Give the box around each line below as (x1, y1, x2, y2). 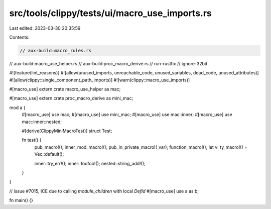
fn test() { (22, 137, 42, 143)
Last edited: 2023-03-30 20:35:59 (9, 25, 81, 31)
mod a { (9, 104, 26, 111)
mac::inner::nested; (22, 119, 62, 125)
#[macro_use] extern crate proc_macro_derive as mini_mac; (9, 95, 133, 101)
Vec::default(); (34, 151, 64, 157)
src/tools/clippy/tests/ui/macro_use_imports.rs (9, 8, 212, 19)
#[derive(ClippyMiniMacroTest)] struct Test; (22, 128, 112, 134)
